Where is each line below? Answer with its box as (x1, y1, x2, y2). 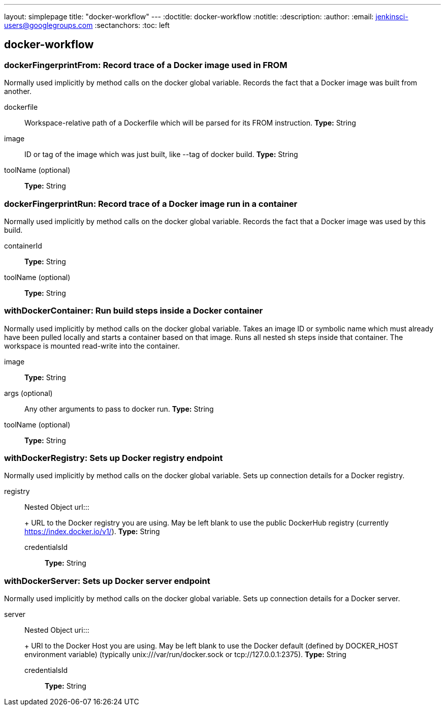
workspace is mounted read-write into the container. (4, 341, 180, 350)
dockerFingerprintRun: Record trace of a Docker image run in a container (4, 198, 298, 209)
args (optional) (4, 388, 53, 397)
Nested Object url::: (24, 503, 89, 512)
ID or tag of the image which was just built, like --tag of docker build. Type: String (24, 150, 298, 159)
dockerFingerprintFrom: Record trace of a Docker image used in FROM (4, 59, 288, 70)
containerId (4, 241, 42, 250)
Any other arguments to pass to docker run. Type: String (24, 404, 214, 413)
